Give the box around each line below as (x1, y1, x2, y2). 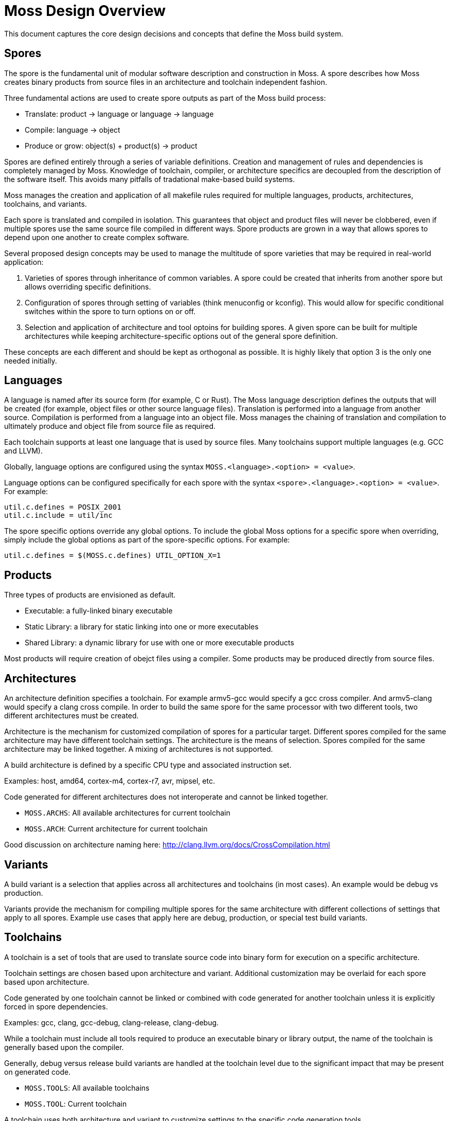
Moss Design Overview (4, 2, 166, 20)
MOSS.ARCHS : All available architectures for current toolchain (25, 808, 230, 818)
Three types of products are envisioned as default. (4, 590, 176, 600)
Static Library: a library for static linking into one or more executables (25, 622, 259, 631)
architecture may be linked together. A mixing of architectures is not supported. (4, 745, 273, 754)
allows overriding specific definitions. (25, 282, 151, 291)
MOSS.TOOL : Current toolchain (25, 1099, 127, 1108)
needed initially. (4, 356, 57, 365)
